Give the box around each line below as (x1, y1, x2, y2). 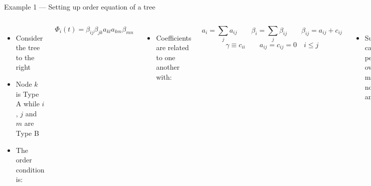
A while (16, 98, 40, 109)
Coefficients (156, 32, 192, 43)
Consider (16, 32, 43, 43)
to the (16, 52, 35, 62)
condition (16, 164, 45, 174)
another (156, 62, 180, 72)
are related (156, 42, 189, 53)
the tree (16, 42, 40, 53)
